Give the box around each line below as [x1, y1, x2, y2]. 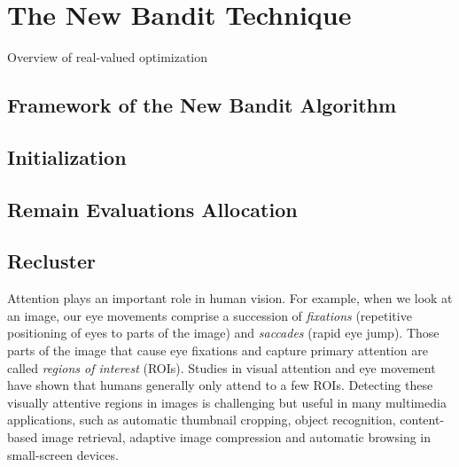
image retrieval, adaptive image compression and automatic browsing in [41, 428, 432, 447]
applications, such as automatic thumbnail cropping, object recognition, [7, 410, 396, 429]
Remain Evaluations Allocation [7, 195, 298, 222]
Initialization [7, 143, 127, 170]
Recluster [7, 247, 96, 275]
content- [400, 410, 445, 429]
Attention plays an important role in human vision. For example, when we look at [7, 289, 453, 307]
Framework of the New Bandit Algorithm [7, 91, 397, 119]
